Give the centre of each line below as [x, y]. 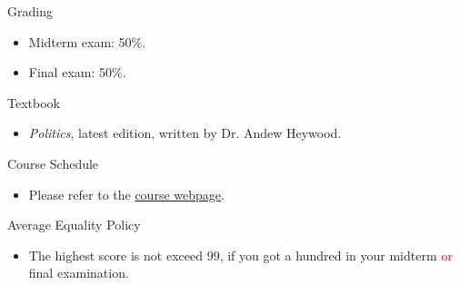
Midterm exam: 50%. [87, 41]
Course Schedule [53, 163]
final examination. [79, 273]
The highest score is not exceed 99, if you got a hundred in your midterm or [240, 255]
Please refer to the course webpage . [126, 194]
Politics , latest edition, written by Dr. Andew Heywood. [185, 133]
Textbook [34, 102]
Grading [30, 11]
